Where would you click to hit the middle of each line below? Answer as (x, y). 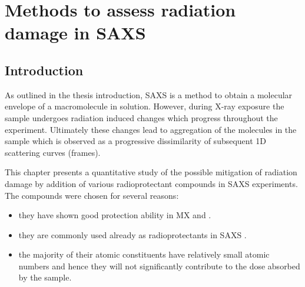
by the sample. (45, 277)
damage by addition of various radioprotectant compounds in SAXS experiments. (151, 183)
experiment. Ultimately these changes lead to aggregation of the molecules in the (151, 129)
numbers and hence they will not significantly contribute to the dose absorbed (159, 266)
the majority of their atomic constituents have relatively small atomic (144, 254)
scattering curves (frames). (53, 152)
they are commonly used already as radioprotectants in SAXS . (132, 234)
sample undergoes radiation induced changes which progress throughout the (141, 117)
